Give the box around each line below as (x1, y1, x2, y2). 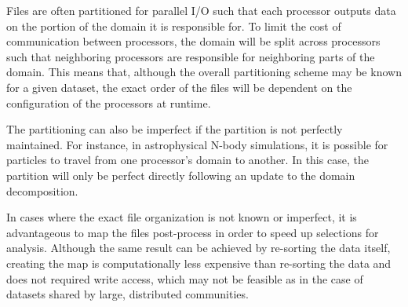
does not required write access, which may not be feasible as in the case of (6, 270, 363, 287)
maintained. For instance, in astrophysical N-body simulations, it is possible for (6, 136, 388, 152)
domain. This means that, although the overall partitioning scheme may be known (6, 64, 402, 80)
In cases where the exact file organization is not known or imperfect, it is (6, 209, 357, 225)
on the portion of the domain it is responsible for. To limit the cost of (6, 17, 341, 34)
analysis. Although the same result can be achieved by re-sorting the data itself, (6, 239, 391, 256)
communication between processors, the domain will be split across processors (6, 33, 381, 49)
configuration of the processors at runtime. (6, 94, 211, 111)
